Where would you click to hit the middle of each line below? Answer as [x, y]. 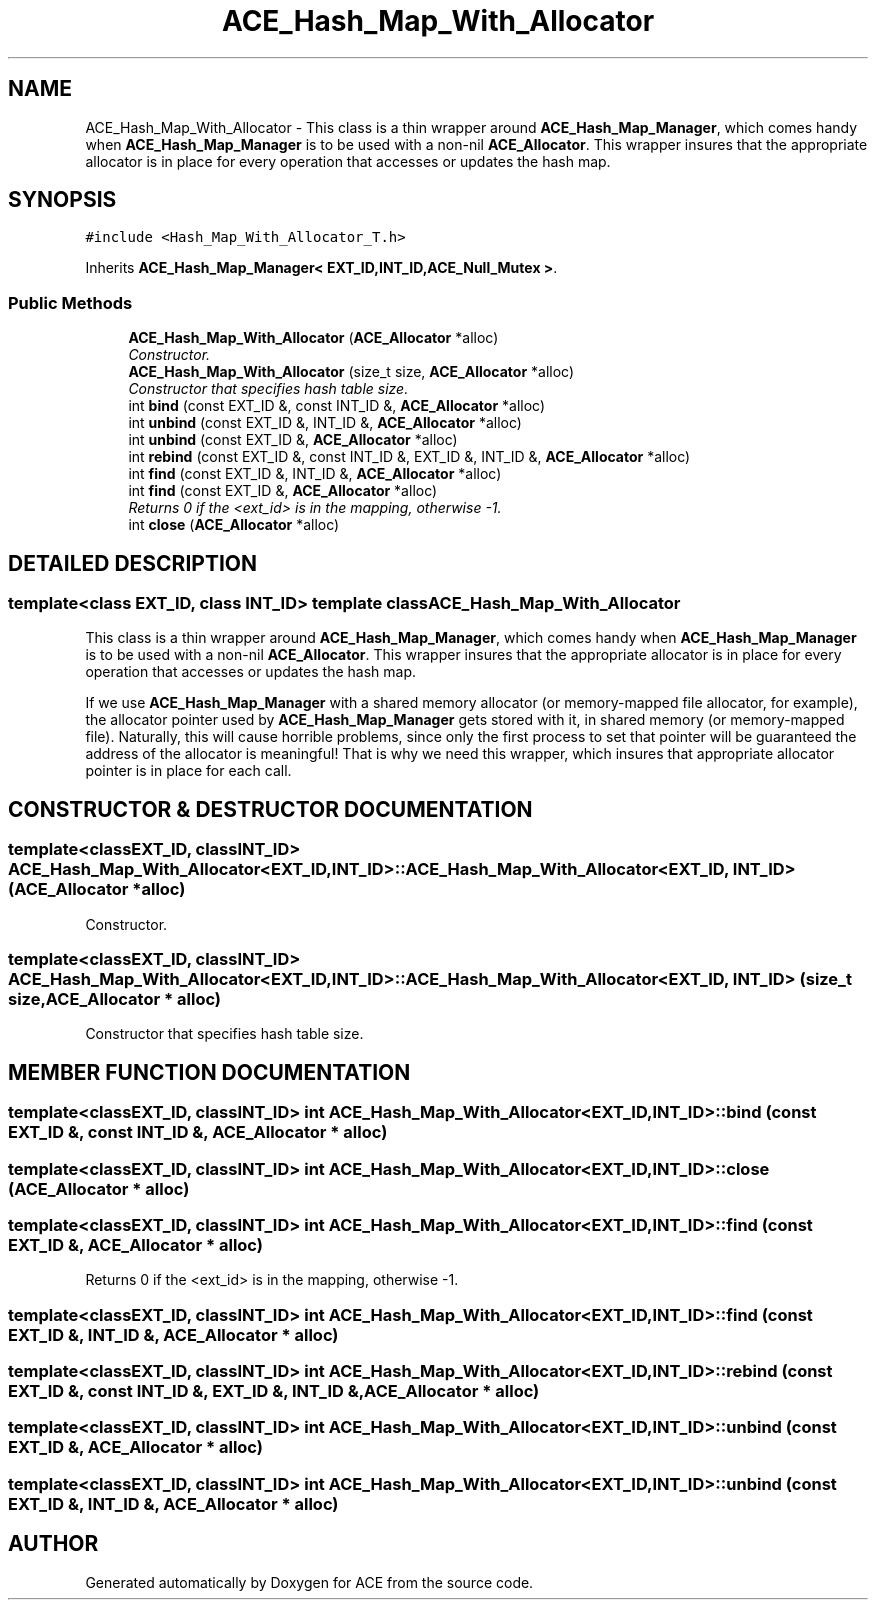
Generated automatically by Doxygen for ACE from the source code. [309, 1582]
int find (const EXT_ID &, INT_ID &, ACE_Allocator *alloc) [315, 474]
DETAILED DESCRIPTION [133, 563]
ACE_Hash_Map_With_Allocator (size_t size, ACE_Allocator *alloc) [351, 372]
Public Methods [70, 302]
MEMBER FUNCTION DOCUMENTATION [209, 1072]
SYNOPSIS [62, 200]
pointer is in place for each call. [188, 771]
